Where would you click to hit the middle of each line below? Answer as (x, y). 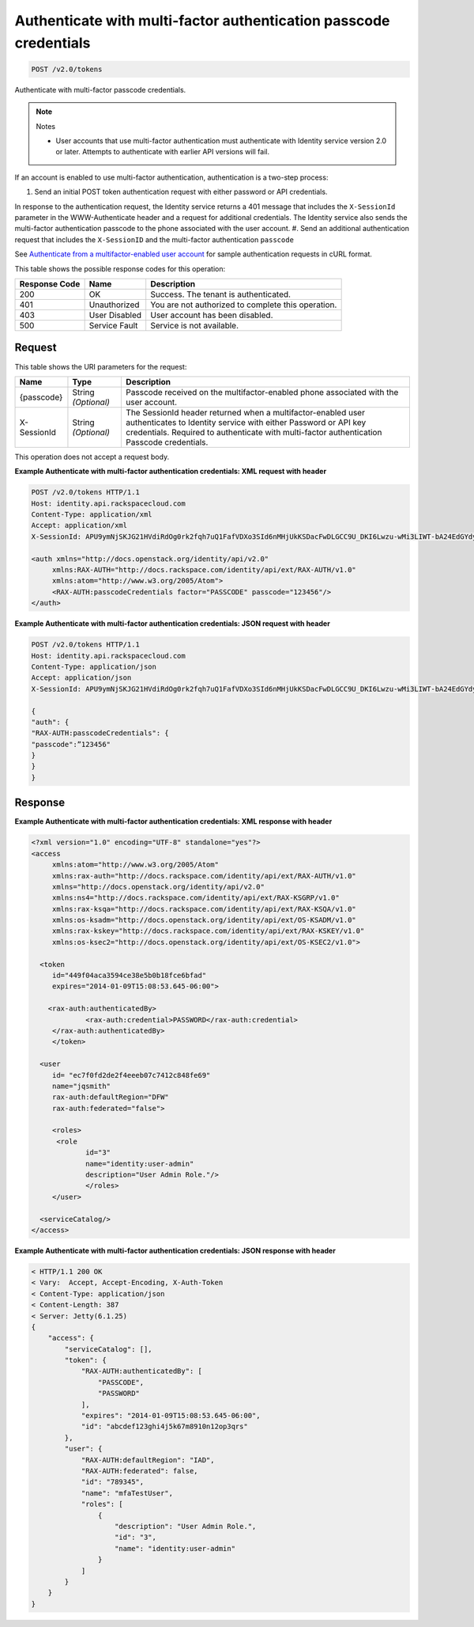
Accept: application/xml (79, 525)
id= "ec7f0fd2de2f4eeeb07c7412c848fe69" (131, 1075)
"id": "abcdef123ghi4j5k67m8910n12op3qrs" (164, 1427)
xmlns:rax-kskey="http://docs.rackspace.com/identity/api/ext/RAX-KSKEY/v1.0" (208, 931)
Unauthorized (114, 305)
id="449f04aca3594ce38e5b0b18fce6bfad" (129, 976)
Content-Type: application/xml (92, 515)
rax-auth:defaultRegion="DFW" (110, 1097)
